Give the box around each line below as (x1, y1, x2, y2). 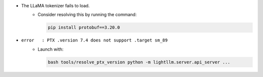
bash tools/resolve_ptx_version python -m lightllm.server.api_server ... (48, 59, 231, 65)
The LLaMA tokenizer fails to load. (21, 3, 90, 8)
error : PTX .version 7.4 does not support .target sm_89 (21, 38, 168, 43)
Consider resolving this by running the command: (38, 12, 137, 18)
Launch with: (38, 46, 64, 52)
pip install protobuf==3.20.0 (48, 25, 120, 30)
